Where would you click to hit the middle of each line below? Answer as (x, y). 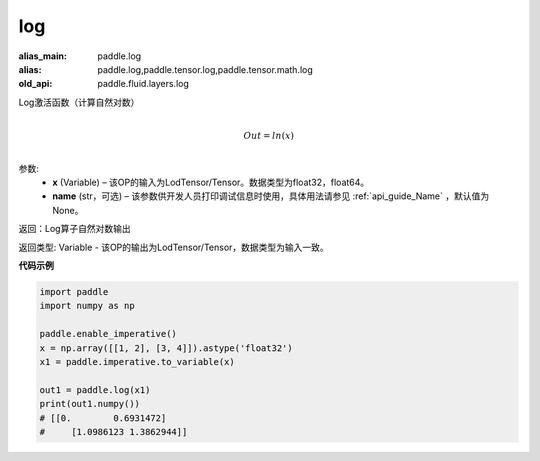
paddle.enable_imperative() (108, 334)
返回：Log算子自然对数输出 (74, 229)
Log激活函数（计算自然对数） (79, 102)
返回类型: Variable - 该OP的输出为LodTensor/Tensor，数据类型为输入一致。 (173, 247)
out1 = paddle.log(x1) (95, 389)
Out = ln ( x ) (269, 135)
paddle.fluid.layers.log (143, 84)
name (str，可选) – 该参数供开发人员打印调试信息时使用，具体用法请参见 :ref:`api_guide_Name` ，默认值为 (271, 196)
